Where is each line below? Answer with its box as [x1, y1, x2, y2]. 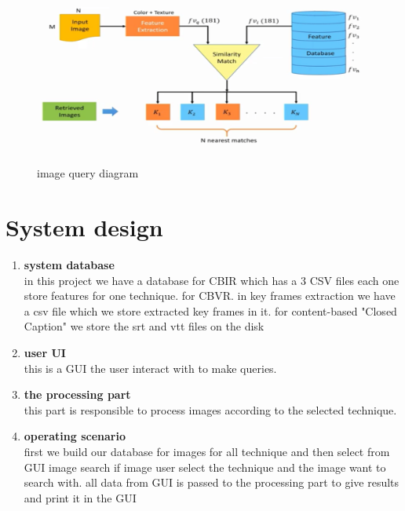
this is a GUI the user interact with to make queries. [24, 360, 277, 376]
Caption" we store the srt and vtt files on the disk [24, 318, 265, 334]
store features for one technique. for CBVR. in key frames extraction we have [24, 287, 396, 304]
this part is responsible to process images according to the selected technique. [24, 401, 397, 418]
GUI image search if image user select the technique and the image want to [24, 458, 386, 475]
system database [24, 257, 115, 273]
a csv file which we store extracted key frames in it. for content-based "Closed [24, 302, 397, 319]
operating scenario [24, 428, 126, 444]
